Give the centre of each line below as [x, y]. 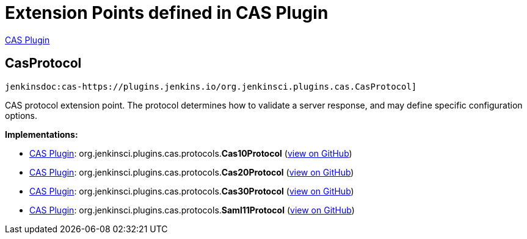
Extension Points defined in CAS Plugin [167, 13]
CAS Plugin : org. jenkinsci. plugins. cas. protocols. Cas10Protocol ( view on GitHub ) [191, 153]
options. [21, 115]
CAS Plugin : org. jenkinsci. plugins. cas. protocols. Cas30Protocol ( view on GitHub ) [192, 191]
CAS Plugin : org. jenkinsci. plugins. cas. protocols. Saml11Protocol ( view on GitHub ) [192, 210]
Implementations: [42, 134]
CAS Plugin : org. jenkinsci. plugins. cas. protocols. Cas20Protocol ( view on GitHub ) [192, 172]
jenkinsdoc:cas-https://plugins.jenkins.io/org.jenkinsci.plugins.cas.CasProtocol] [211, 86]
